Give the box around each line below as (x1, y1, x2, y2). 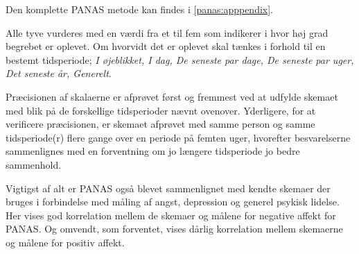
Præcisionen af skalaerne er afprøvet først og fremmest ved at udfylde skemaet (6, 89, 338, 103)
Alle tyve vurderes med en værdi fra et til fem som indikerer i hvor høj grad (6, 25, 329, 40)
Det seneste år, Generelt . (6, 66, 112, 81)
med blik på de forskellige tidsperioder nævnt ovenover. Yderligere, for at (6, 103, 316, 117)
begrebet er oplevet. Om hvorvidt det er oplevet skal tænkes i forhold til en (6, 39, 326, 53)
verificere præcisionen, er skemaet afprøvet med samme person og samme (6, 117, 315, 131)
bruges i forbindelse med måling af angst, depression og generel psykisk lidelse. (6, 194, 340, 209)
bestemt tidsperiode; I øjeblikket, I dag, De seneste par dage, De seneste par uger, (6, 52, 354, 67)
